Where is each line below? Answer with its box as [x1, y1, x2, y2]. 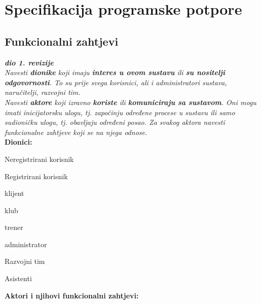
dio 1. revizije [5, 57, 54, 67]
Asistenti [5, 273, 32, 284]
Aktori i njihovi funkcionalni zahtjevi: [5, 290, 139, 300]
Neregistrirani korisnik [5, 153, 74, 164]
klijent [5, 188, 24, 198]
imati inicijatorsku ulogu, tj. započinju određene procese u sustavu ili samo [5, 107, 235, 117]
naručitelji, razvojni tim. [5, 87, 81, 97]
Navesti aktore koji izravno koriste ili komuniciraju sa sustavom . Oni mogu [5, 96, 256, 107]
